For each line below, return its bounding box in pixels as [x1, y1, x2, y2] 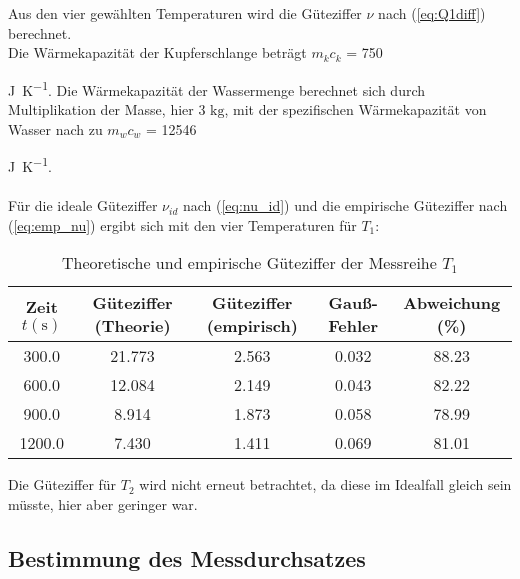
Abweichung [403, 291, 501, 315]
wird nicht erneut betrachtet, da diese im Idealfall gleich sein [139, 474, 512, 495]
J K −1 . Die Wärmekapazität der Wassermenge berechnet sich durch [8, 76, 426, 100]
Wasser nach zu [8, 118, 103, 139]
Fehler [328, 314, 379, 338]
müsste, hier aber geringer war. [8, 493, 198, 514]
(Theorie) [94, 314, 171, 338]
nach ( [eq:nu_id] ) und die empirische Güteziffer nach [182, 195, 508, 216]
